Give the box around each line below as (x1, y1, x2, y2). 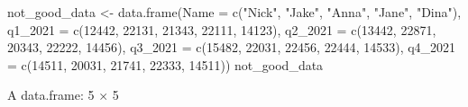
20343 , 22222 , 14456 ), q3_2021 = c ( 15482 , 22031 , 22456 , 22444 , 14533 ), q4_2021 (7, 38, 456, 57)
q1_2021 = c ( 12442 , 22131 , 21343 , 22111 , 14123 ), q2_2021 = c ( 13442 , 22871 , (7, 20, 436, 39)
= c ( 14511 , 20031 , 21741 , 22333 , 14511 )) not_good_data (7, 55, 324, 74)
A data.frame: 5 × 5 (7, 85, 119, 104)
